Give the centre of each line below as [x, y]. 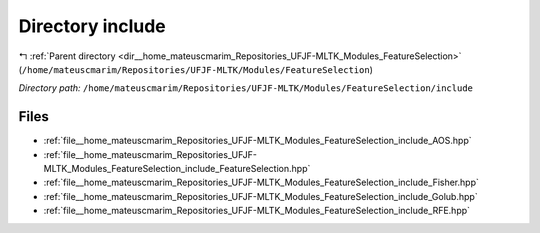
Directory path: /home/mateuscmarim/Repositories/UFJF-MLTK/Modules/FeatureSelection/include [246, 88]
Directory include [92, 26]
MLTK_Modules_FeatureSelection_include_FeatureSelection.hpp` [177, 169]
